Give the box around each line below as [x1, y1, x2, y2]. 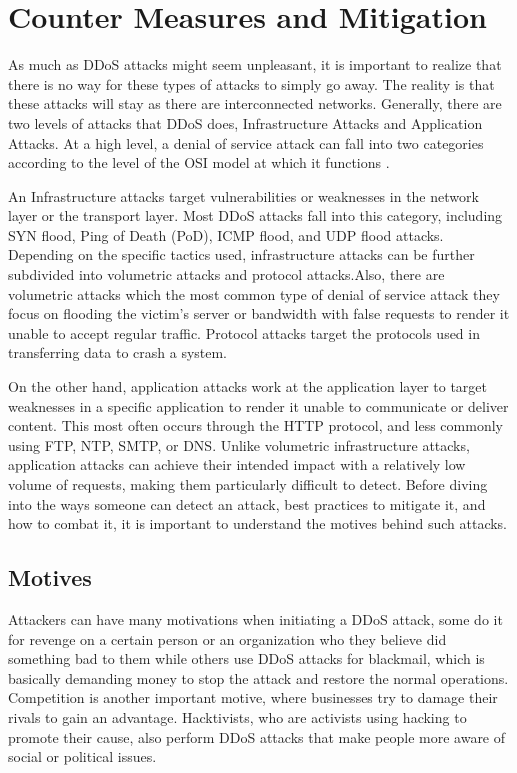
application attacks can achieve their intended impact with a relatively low [8, 454, 466, 475]
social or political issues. [8, 746, 157, 767]
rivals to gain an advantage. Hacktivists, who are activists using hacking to [8, 706, 467, 727]
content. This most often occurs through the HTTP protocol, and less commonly [8, 415, 503, 436]
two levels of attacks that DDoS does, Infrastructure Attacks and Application [8, 112, 483, 133]
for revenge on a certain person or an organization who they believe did [8, 628, 447, 649]
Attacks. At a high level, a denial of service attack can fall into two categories [8, 132, 484, 153]
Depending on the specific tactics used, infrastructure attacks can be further [8, 244, 475, 265]
